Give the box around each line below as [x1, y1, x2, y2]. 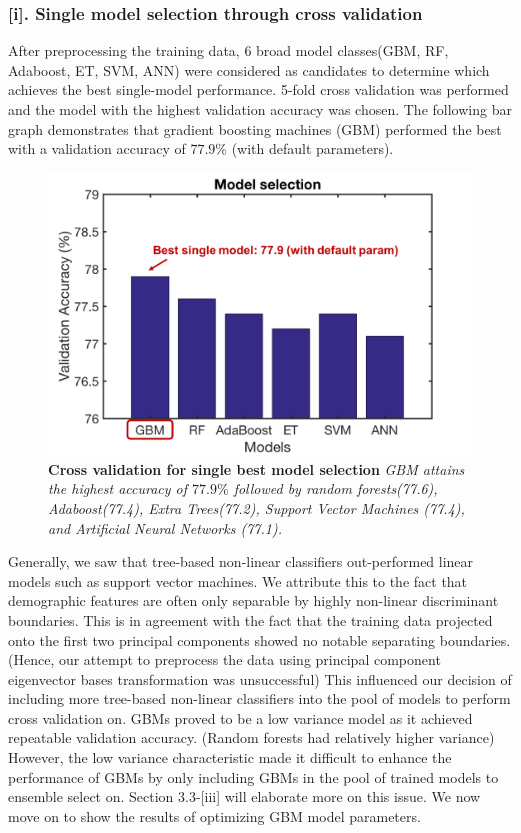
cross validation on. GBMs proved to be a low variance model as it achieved [8, 707, 473, 728]
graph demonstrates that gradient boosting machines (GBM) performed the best [8, 118, 502, 139]
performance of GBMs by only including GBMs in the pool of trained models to [8, 766, 499, 787]
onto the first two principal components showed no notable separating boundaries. [8, 629, 511, 650]
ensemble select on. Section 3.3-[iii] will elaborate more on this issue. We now [8, 786, 481, 807]
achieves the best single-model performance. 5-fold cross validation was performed [8, 79, 509, 100]
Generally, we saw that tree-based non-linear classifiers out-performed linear [8, 551, 474, 572]
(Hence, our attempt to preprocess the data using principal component [8, 649, 441, 670]
